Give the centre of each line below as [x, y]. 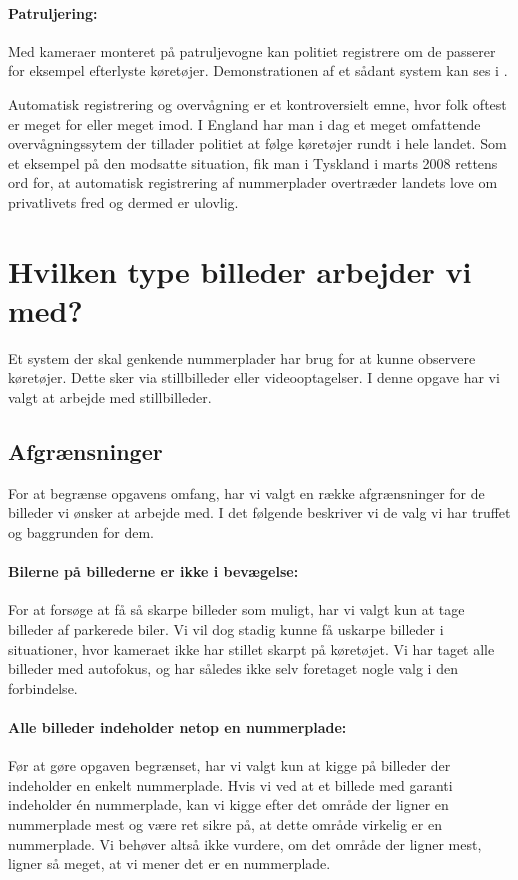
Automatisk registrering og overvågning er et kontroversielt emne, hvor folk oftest [257, 103]
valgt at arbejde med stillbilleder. [110, 397]
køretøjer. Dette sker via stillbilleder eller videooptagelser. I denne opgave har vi [254, 377]
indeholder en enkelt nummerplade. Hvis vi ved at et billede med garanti [230, 784]
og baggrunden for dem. [81, 532]
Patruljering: [53, 12]
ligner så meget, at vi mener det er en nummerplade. [169, 863]
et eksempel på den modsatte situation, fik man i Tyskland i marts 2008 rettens [253, 162]
